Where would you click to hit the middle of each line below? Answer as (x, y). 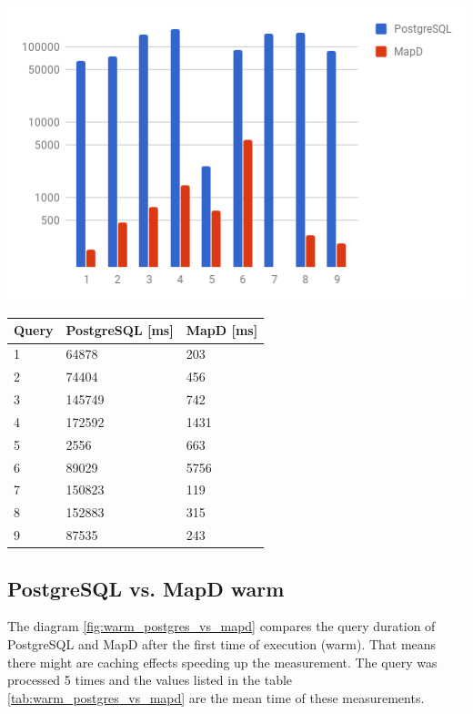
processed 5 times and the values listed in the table (150, 680)
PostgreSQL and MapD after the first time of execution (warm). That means (222, 643)
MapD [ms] (222, 330)
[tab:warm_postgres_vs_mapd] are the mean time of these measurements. (216, 697)
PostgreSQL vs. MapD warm (146, 588)
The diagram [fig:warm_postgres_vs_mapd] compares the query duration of (221, 626)
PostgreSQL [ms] (120, 330)
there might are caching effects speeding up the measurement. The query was (222, 662)
